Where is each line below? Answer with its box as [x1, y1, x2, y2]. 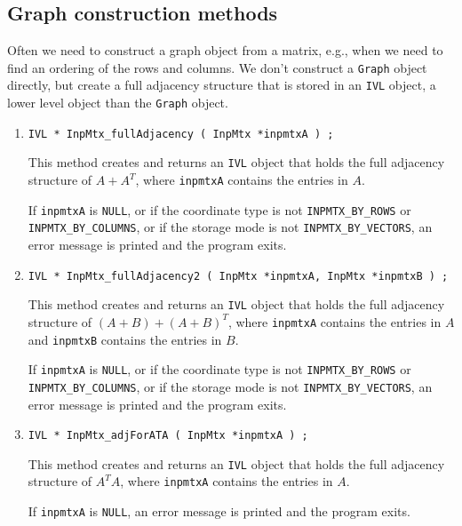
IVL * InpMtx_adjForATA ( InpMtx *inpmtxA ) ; [28, 429, 308, 442]
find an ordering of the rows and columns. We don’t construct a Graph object [7, 58, 427, 76]
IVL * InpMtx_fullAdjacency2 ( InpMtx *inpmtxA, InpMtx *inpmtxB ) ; [28, 269, 449, 283]
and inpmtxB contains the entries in [28, 330, 222, 348]
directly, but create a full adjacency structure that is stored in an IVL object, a [7, 76, 436, 94]
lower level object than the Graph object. [7, 93, 228, 112]
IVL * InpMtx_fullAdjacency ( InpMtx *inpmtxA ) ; [28, 127, 334, 140]
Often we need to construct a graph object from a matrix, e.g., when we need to [7, 41, 443, 60]
